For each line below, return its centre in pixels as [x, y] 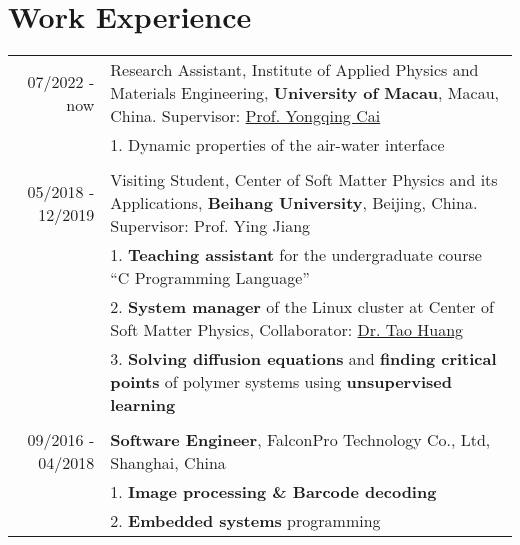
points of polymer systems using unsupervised [281, 382]
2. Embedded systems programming [245, 521]
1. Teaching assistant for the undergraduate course [296, 255]
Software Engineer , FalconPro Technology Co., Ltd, [300, 440]
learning [143, 405]
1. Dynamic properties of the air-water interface [277, 145]
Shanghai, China [168, 463]
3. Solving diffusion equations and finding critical [303, 359]
